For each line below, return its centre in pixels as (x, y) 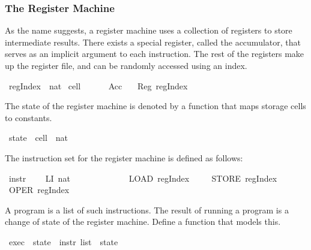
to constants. (29, 117)
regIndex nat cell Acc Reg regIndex (98, 85)
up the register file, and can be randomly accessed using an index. (126, 65)
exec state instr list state (63, 241)
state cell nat (38, 138)
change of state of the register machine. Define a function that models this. (143, 222)
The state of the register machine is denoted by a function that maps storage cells (155, 106)
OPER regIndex (39, 190)
